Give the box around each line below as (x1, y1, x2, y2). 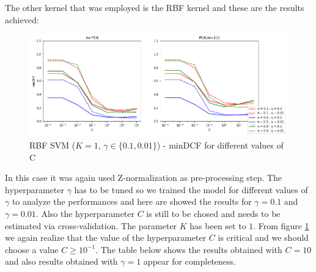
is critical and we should (218, 231, 309, 244)
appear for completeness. (143, 255, 236, 268)
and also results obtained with (5, 255, 118, 268)
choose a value (5, 243, 59, 255)
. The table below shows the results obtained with (95, 243, 282, 255)
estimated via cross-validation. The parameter (5, 219, 177, 232)
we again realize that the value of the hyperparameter (5, 231, 207, 244)
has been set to (189, 219, 246, 232)
